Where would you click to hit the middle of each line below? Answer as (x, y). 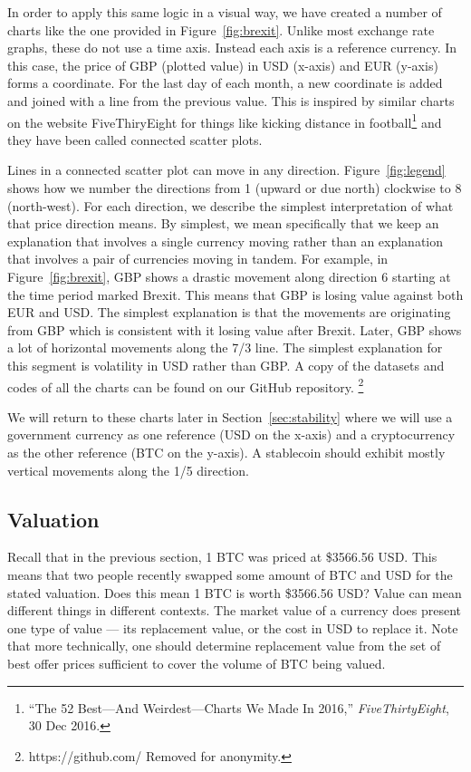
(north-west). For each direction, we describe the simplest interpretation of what (231, 205)
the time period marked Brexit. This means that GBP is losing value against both (235, 294)
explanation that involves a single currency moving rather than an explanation (226, 241)
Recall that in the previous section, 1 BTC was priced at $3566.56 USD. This (222, 557)
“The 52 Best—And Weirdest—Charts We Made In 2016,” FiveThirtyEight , (239, 707)
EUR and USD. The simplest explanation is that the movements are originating (229, 312)
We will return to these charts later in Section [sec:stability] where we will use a (230, 416)
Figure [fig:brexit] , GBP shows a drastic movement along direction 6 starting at (229, 276)
